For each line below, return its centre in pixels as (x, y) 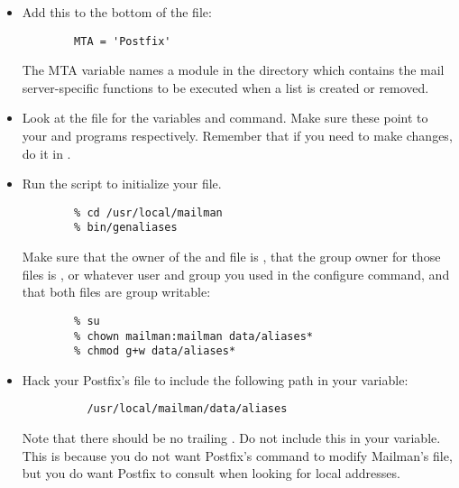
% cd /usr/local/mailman (148, 212)
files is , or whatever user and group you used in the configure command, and (236, 274)
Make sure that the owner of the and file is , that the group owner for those (231, 257)
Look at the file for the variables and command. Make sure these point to (225, 118)
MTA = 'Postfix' (123, 41)
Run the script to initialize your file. (122, 184)
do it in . (46, 153)
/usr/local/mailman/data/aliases (187, 409)
